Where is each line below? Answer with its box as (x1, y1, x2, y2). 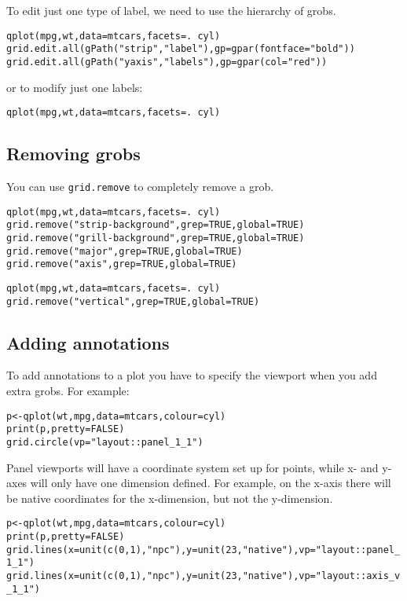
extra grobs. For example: (6, 383, 130, 399)
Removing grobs (6, 141, 141, 166)
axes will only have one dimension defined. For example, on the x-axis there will (6, 475, 391, 491)
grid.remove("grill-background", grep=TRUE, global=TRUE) (6, 232, 305, 244)
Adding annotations (6, 330, 170, 354)
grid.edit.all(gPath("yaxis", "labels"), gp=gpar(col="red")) (6, 56, 328, 68)
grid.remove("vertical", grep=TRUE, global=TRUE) (6, 295, 260, 307)
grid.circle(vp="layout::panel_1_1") (6, 436, 203, 448)
